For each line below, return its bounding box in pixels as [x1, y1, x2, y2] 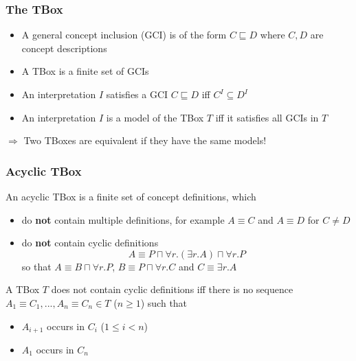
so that [21, 259, 52, 273]
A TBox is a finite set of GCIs [21, 64, 149, 78]
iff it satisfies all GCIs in [215, 110, 319, 124]
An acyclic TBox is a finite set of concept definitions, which [5, 189, 256, 203]
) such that [140, 295, 188, 310]
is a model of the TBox [106, 110, 204, 124]
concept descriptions [21, 40, 107, 55]
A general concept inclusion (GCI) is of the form [21, 27, 227, 42]
